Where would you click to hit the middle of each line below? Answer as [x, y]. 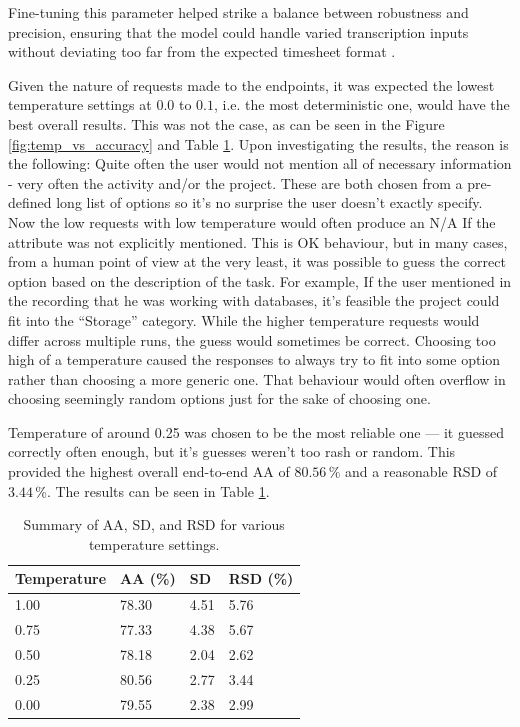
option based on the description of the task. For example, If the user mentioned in [260, 280]
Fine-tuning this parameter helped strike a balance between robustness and [238, 12]
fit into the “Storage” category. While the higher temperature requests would [244, 319]
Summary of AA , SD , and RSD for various [154, 524]
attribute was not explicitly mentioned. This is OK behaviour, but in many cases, [258, 241]
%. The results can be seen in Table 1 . [152, 490]
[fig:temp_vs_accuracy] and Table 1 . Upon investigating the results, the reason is [258, 143]
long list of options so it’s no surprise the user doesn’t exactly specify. [269, 202]
